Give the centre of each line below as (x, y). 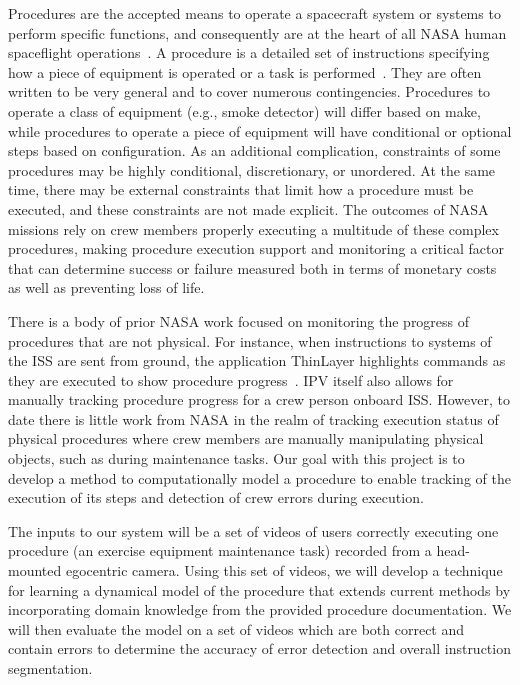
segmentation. (50, 668)
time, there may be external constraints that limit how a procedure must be (241, 189)
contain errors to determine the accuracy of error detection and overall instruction (259, 648)
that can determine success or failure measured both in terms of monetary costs (252, 267)
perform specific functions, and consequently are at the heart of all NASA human (257, 32)
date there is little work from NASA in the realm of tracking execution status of (253, 418)
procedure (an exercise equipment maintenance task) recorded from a (220, 550)
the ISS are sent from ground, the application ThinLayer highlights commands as (257, 360)
